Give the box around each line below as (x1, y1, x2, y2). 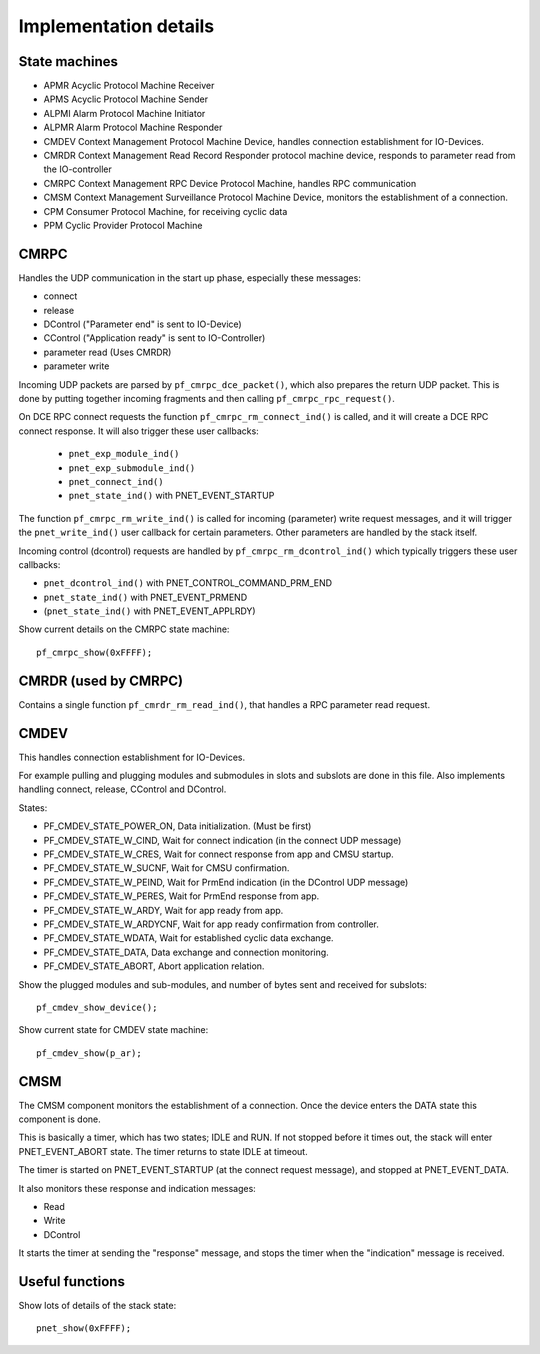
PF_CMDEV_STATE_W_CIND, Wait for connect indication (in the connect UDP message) (43, 834, 402, 846)
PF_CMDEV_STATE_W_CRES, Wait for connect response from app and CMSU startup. (43, 848, 394, 860)
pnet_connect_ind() (68, 476, 164, 487)
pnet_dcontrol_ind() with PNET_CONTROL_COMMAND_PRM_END (43, 577, 333, 589)
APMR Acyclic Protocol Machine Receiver (43, 80, 215, 92)
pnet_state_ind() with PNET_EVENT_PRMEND (43, 591, 248, 603)
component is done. (18, 1113, 101, 1125)
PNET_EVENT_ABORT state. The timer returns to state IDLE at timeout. (18, 1145, 309, 1157)
